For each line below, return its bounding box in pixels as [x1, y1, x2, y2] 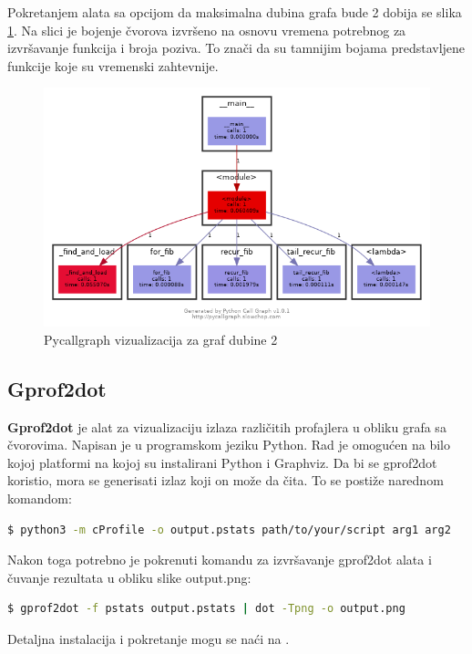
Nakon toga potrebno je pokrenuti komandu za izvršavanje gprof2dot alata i [7, 550, 432, 569]
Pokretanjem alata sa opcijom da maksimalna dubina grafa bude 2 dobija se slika [7, 3, 462, 21]
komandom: [7, 489, 72, 508]
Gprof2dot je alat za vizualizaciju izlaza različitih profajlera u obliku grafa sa [7, 417, 446, 436]
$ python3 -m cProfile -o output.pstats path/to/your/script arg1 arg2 [7, 523, 451, 536]
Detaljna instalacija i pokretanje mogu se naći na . [7, 629, 290, 649]
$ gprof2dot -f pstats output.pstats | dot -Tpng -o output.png [7, 602, 405, 616]
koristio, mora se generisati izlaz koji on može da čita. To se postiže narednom [7, 471, 444, 490]
